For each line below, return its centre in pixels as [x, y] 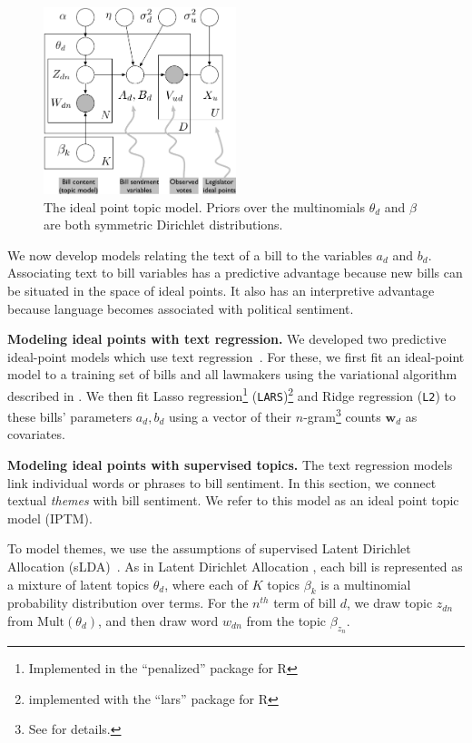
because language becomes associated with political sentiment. [181, 308]
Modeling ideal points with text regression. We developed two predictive [227, 339]
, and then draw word [158, 620]
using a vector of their [230, 416]
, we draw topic [389, 603]
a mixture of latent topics [79, 584]
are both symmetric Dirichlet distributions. [163, 225]
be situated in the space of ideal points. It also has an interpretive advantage [221, 290]
